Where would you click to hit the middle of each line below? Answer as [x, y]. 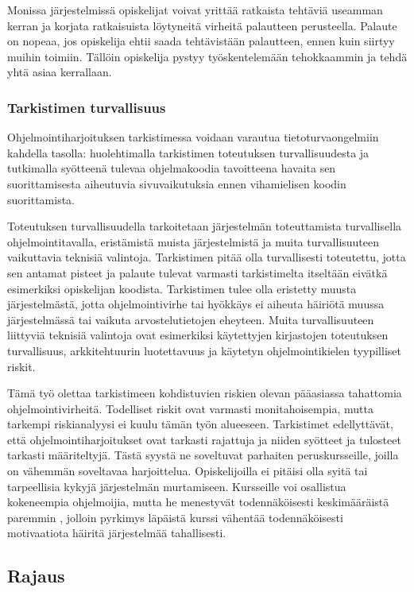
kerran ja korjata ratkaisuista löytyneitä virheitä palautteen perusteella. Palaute [202, 25]
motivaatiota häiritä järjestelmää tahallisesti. [117, 533]
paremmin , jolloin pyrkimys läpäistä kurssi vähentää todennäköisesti [175, 517]
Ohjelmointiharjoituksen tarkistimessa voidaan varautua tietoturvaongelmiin [193, 137]
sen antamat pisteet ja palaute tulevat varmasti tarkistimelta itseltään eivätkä [197, 272]
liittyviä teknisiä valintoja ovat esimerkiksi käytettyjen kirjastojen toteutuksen [198, 335]
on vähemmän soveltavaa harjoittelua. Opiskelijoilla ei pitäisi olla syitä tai [188, 471]
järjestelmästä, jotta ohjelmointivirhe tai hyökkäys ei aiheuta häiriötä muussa [196, 304]
